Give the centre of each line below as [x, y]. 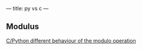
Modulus [23, 26]
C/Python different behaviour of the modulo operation [71, 41]
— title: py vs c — [27, 8]
